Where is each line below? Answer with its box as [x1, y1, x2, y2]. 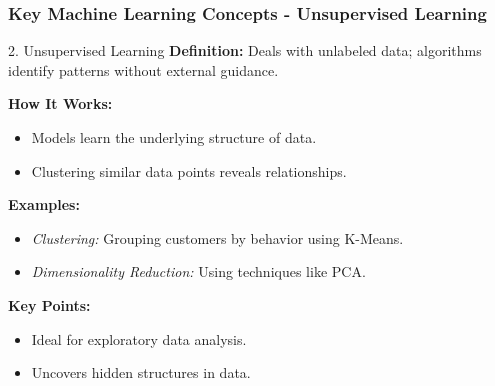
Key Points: [8, 294, 91, 315]
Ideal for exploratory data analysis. [31, 328, 247, 349]
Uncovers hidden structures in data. [31, 362, 251, 383]
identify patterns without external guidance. [8, 59, 279, 80]
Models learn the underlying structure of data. [31, 127, 317, 147]
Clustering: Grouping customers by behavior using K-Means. [31, 227, 404, 248]
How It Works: [8, 93, 113, 114]
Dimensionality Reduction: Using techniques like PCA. [31, 261, 366, 282]
